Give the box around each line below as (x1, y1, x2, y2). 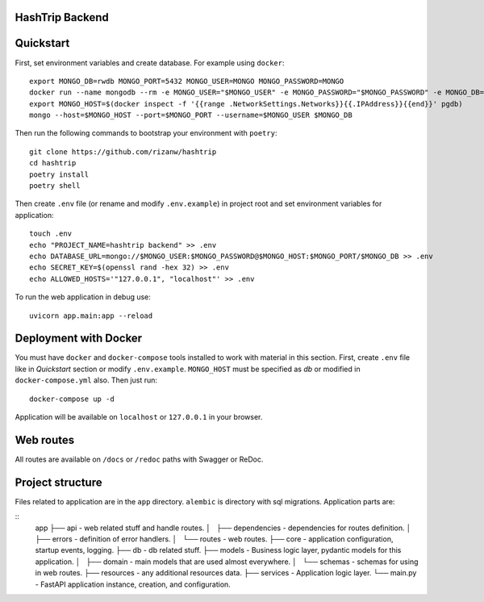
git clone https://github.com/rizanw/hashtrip (29, 147, 217, 157)
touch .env (29, 229, 73, 238)
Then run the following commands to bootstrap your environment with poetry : (15, 128, 277, 138)
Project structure (15, 475, 102, 489)
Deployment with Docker (15, 332, 143, 345)
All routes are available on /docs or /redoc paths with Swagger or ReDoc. (15, 454, 264, 464)
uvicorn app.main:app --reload (29, 311, 153, 320)
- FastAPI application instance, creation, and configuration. (35, 579, 232, 589)
